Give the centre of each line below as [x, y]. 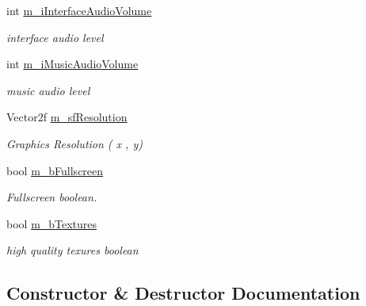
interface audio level [55, 37]
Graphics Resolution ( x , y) [74, 143]
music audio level [48, 90]
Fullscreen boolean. [52, 197]
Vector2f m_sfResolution [67, 117]
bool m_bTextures [52, 223]
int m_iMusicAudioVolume [72, 64]
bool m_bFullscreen [55, 170]
